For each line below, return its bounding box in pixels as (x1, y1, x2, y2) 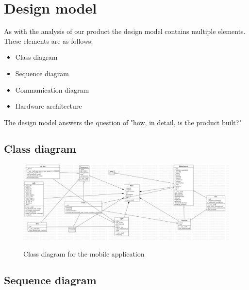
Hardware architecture (15, 101, 82, 111)
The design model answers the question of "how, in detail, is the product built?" (4, 117, 242, 127)
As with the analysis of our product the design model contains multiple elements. (4, 26, 246, 36)
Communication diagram (15, 84, 89, 95)
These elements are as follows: (4, 35, 93, 46)
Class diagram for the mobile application (23, 248, 145, 258)
